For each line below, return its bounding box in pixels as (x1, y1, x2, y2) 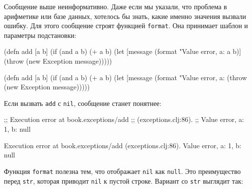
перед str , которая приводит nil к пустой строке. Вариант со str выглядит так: (4, 175, 243, 186)
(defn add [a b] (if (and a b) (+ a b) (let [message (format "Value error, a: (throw (4, 72, 247, 82)
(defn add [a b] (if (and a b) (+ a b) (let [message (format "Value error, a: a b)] (4, 46, 241, 56)
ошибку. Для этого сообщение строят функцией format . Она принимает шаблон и (4, 20, 248, 31)
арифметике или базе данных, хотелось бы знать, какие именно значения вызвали (4, 11, 246, 21)
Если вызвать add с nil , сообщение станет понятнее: (4, 98, 162, 108)
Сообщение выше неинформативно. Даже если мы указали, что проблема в (4, 1, 227, 11)
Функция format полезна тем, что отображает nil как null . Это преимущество (4, 166, 241, 176)
